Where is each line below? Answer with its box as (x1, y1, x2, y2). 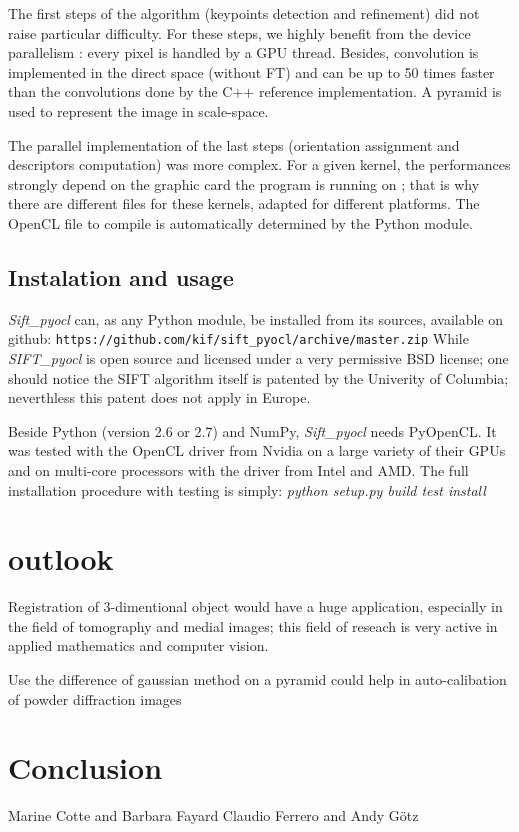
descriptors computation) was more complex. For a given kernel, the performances (8, 154, 511, 175)
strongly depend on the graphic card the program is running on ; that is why (8, 173, 480, 194)
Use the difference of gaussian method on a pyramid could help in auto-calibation (8, 669, 507, 690)
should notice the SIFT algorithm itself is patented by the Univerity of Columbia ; (8, 367, 509, 388)
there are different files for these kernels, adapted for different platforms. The (8, 193, 480, 214)
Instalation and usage (8, 261, 234, 292)
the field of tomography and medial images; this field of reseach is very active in (8, 615, 498, 636)
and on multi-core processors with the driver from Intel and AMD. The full (8, 459, 469, 480)
